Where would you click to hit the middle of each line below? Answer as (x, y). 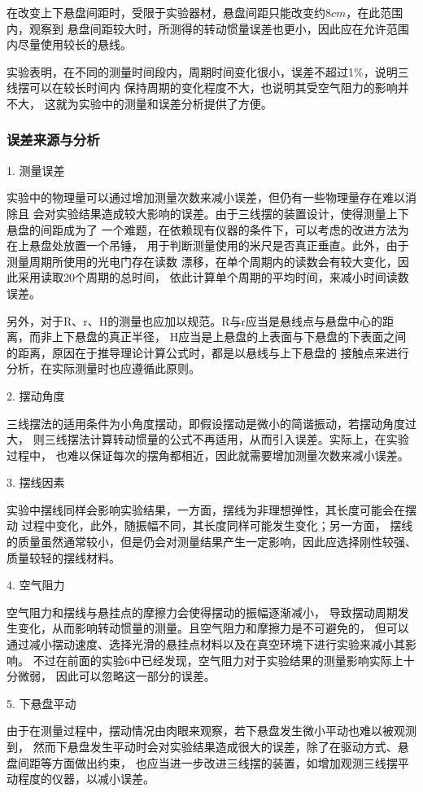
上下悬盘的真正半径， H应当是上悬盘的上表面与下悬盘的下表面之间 (229, 337)
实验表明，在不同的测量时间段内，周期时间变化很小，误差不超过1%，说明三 (208, 71)
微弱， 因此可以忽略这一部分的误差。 (116, 676)
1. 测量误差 (36, 170)
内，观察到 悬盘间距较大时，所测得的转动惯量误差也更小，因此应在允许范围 (208, 28)
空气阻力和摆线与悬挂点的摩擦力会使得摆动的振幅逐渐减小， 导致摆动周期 (202, 612)
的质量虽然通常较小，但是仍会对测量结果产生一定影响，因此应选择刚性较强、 (211, 542)
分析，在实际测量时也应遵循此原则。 (103, 368)
